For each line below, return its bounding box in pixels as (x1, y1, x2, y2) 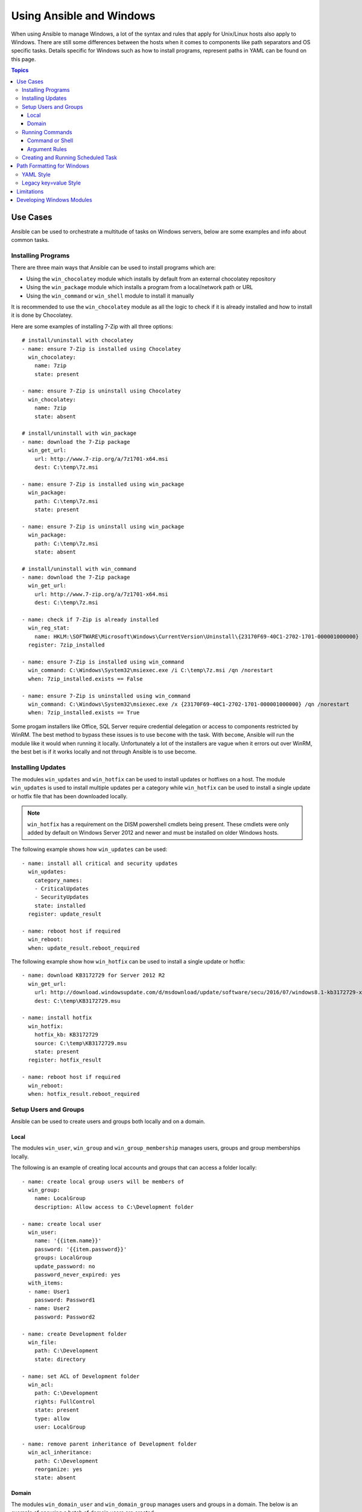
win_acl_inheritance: (28, 1449, 92, 1456)
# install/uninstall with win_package (22, 430, 137, 437)
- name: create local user (22, 1220, 102, 1227)
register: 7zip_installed (28, 642, 105, 648)
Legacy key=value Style (22, 179, 81, 187)
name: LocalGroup (34, 1195, 86, 1202)
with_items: (28, 1280, 63, 1286)
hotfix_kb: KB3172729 (34, 1031, 99, 1038)
